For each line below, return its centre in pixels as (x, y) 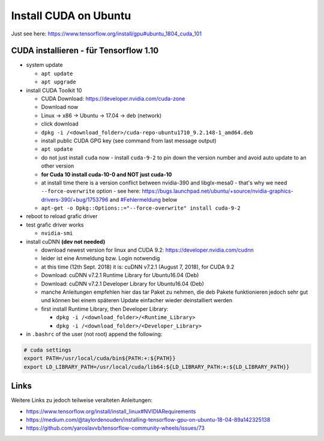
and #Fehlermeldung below (143, 199)
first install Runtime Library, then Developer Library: (105, 309)
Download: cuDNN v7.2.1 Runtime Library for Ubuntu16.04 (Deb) (120, 275)
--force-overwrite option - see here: (91, 191)
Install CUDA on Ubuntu (71, 16)
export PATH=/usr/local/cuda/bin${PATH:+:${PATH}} (100, 358)
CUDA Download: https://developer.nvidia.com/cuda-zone (113, 99)
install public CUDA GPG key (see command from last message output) (129, 141)
